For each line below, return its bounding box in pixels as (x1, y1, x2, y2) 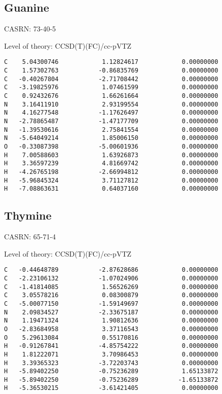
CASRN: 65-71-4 (4, 231, 56, 242)
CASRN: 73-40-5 (4, 23, 56, 34)
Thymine (4, 207, 52, 223)
